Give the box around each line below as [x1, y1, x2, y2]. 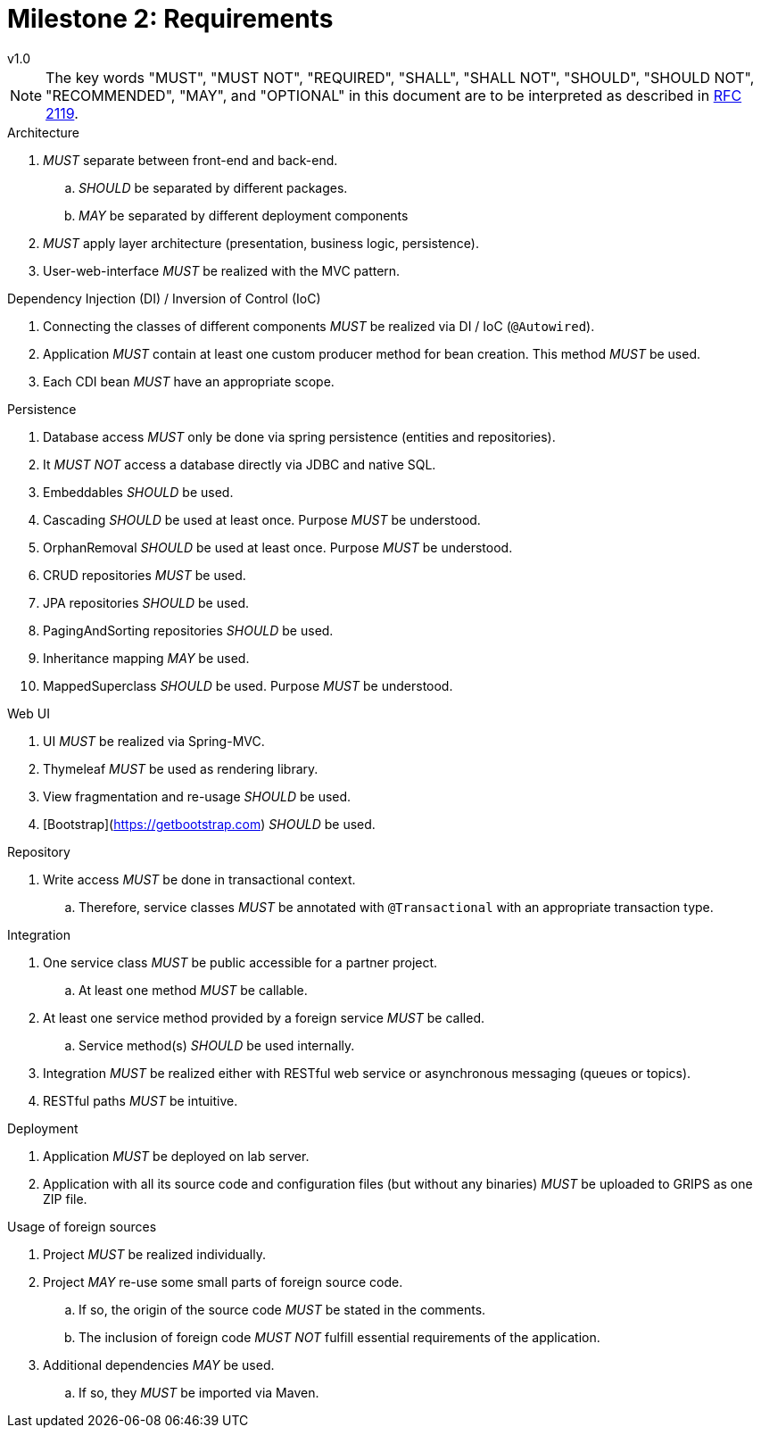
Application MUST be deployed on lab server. [43, 1148, 310, 1164]
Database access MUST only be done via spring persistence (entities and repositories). [43, 428, 556, 444]
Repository [7, 843, 70, 859]
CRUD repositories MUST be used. [43, 567, 246, 583]
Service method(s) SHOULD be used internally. [79, 1037, 355, 1053]
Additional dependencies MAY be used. [43, 1356, 275, 1373]
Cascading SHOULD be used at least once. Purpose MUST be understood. [43, 511, 481, 527]
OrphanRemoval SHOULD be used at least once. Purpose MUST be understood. [43, 539, 513, 555]
